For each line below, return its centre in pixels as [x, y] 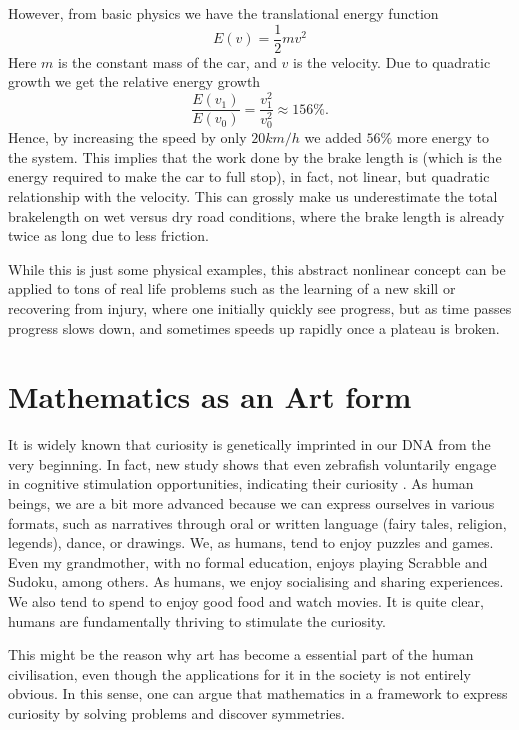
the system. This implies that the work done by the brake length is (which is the [255, 156]
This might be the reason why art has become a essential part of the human [241, 654]
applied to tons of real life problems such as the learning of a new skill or [232, 288]
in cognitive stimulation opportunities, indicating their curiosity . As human [241, 483]
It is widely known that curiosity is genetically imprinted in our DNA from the [249, 444]
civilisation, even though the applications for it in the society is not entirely [239, 673]
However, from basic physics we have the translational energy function [223, 13]
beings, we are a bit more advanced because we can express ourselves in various [251, 503]
